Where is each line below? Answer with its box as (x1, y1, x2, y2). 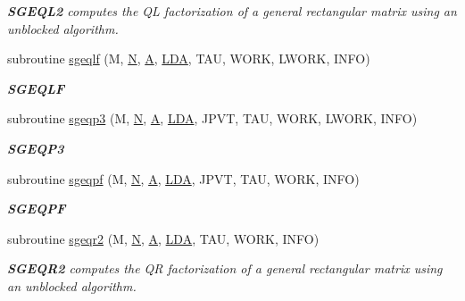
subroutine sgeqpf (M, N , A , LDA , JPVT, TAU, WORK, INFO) (7, 169, 360, 188)
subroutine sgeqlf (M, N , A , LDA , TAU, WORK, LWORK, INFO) (7, 49, 370, 68)
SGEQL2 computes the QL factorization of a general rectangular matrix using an (7, 2, 457, 20)
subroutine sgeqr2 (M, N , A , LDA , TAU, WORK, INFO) (7, 229, 320, 247)
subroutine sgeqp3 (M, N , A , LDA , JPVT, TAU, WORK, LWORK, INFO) (7, 109, 418, 128)
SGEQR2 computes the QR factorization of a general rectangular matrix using (7, 259, 443, 278)
